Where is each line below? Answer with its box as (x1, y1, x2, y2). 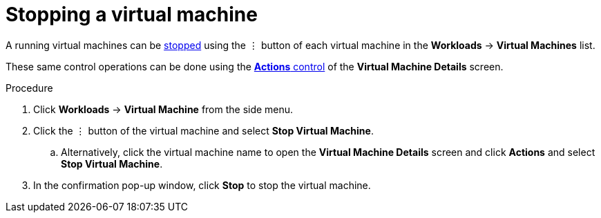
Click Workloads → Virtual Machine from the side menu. (33, 103, 294, 115)
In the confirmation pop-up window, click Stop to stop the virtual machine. (33, 179, 371, 191)
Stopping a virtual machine (6, 3, 258, 26)
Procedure (6, 81, 53, 94)
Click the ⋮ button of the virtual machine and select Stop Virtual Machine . (33, 124, 374, 137)
